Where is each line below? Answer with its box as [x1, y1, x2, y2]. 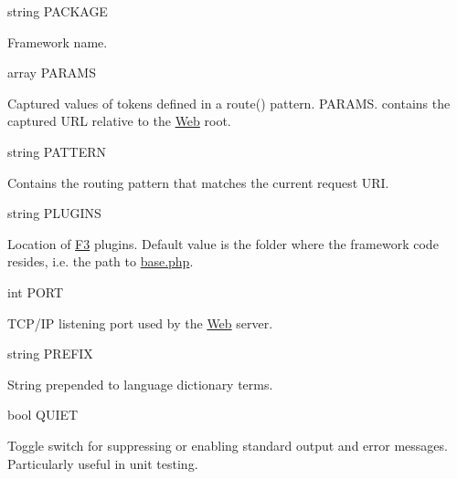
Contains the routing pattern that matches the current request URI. [7, 172, 389, 192]
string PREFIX [7, 344, 93, 363]
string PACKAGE [7, 2, 108, 20]
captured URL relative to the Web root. [7, 111, 231, 130]
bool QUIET [7, 405, 79, 424]
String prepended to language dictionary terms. [7, 374, 273, 393]
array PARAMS [7, 63, 96, 82]
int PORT [7, 282, 64, 301]
